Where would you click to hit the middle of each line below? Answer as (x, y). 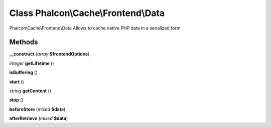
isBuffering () (23, 72)
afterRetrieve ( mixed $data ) (39, 118)
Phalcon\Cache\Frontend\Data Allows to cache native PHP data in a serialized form (95, 28)
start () (17, 81)
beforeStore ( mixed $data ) (37, 109)
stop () (16, 100)
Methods (24, 42)
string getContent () (30, 91)
